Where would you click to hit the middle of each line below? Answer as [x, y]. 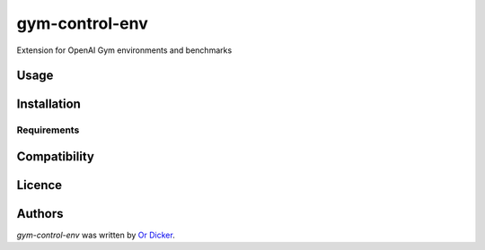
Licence [40, 185]
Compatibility [55, 156]
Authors [40, 214]
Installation [48, 104]
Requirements [48, 130]
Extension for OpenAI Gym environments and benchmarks [124, 50]
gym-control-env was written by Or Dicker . [96, 235]
